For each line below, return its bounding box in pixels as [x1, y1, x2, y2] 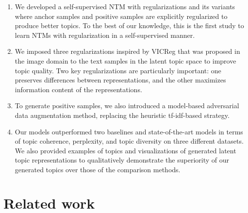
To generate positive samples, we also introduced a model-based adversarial [15, 100, 239, 111]
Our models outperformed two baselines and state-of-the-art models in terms [15, 126, 243, 136]
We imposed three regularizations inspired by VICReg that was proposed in [15, 46, 240, 56]
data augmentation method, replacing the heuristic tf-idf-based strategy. [15, 110, 230, 120]
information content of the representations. [15, 84, 142, 94]
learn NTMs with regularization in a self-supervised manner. [15, 30, 195, 40]
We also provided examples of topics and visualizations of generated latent [15, 145, 236, 155]
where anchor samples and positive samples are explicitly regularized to [15, 11, 228, 21]
